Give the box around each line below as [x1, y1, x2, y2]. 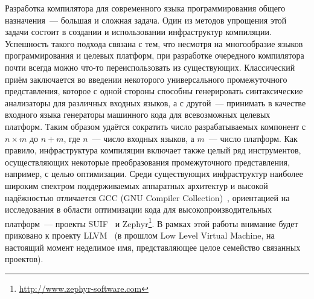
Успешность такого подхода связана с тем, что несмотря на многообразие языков [5, 37, 303, 50]
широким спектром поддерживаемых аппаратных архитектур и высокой [5, 179, 268, 191]
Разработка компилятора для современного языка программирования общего [5, 2, 286, 14]
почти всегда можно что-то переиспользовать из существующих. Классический [5, 60, 295, 73]
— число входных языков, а [92, 132, 194, 144]
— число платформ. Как [208, 132, 298, 144]
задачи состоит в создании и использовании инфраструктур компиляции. [5, 25, 272, 38]
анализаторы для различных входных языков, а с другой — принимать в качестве [5, 96, 306, 109]
